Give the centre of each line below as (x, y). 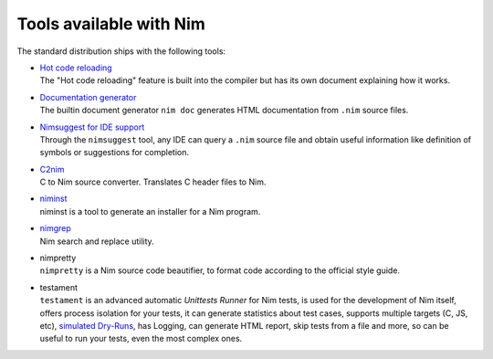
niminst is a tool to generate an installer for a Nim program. (150, 211)
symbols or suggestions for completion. (114, 153)
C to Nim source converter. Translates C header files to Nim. (153, 182)
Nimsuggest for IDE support (92, 127)
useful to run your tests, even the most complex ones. (141, 339)
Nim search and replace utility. (97, 241)
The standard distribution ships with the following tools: (121, 51)
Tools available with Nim (111, 24)
